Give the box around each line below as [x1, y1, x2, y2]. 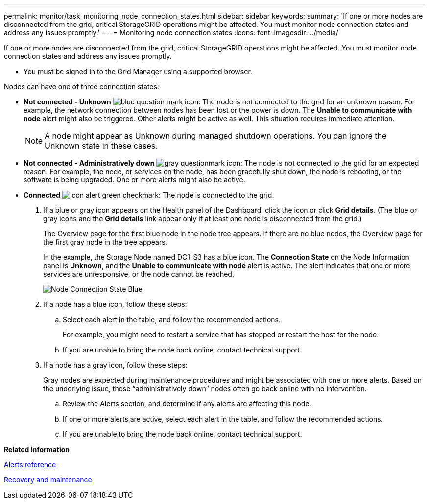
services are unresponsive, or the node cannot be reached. [43, 270, 234, 278]
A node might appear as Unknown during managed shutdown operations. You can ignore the [45, 131, 387, 141]
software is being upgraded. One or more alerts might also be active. [24, 176, 245, 184]
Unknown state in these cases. [45, 141, 158, 151]
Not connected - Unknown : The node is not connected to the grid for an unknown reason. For [24, 98, 415, 106]
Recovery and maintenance [4, 476, 92, 484]
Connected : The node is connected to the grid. [24, 191, 274, 199]
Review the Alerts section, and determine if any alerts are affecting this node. [63, 400, 311, 408]
